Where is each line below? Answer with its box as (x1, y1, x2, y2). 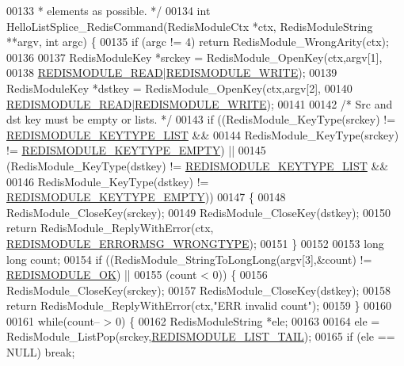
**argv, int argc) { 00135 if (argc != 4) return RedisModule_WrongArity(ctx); (6, 33, 389, 50)
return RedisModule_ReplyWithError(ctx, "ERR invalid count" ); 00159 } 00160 (6, 297, 392, 314)
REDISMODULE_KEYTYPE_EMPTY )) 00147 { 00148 (6, 189, 286, 205)
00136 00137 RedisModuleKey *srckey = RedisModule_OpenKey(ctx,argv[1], (6, 48, 383, 65)
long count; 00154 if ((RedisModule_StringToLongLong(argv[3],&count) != (6, 250, 372, 267)
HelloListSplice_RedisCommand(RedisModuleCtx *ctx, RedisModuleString (6, 17, 373, 34)
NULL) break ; (6, 344, 75, 360)
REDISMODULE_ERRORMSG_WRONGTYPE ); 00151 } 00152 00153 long (6, 234, 384, 251)
